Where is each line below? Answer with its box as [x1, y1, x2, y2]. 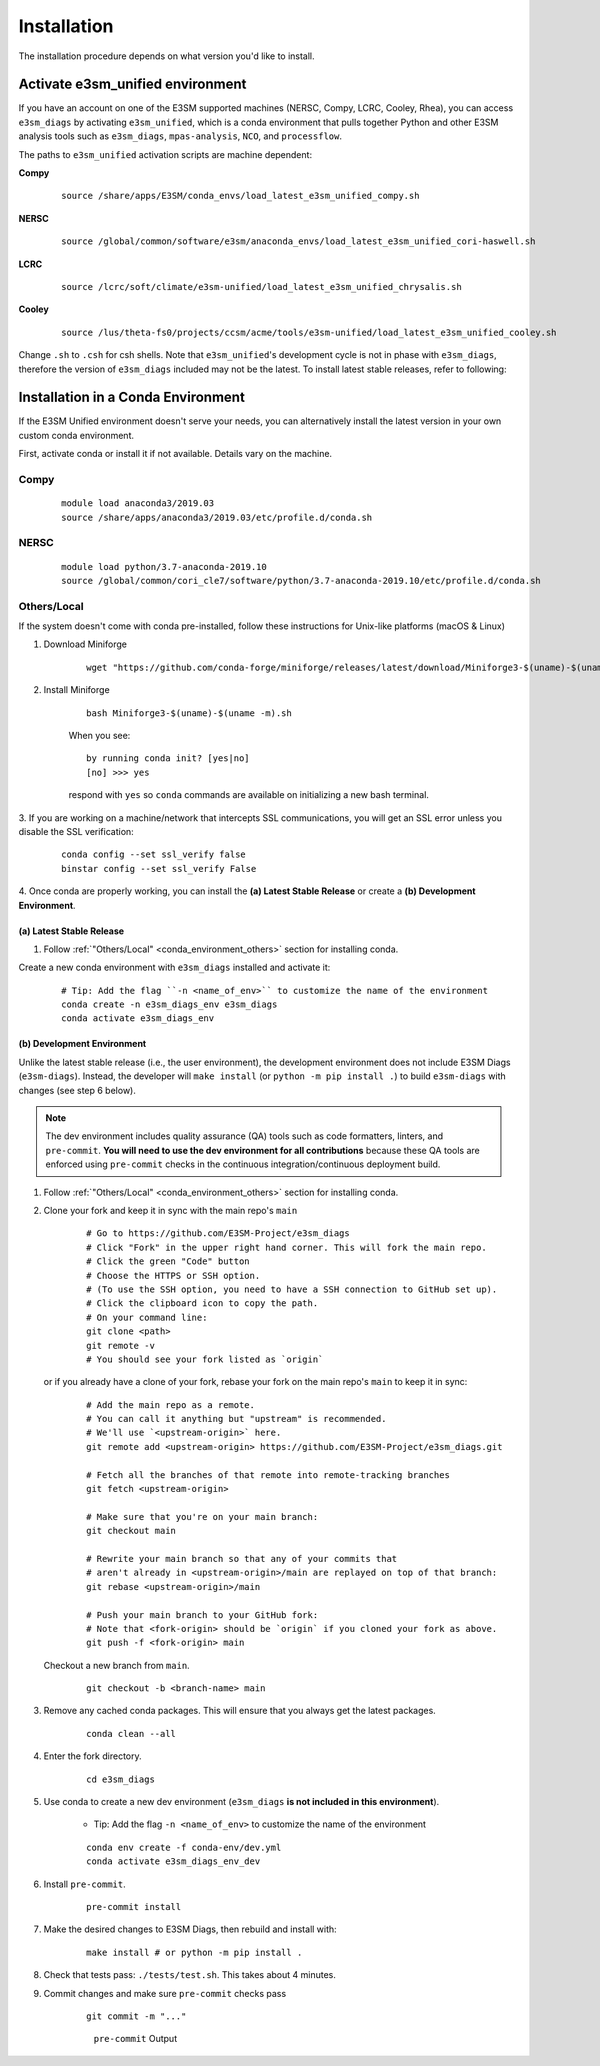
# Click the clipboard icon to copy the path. [86, 1298, 319, 1309]
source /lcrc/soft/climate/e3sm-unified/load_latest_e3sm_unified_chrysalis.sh [61, 281, 462, 292]
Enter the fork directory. [43, 1750, 142, 1762]
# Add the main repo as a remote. [86, 1399, 255, 1410]
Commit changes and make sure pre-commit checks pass [43, 1987, 287, 1999]
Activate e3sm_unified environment [18, 76, 247, 93]
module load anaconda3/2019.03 [61, 498, 215, 509]
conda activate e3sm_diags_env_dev [86, 1856, 261, 1867]
